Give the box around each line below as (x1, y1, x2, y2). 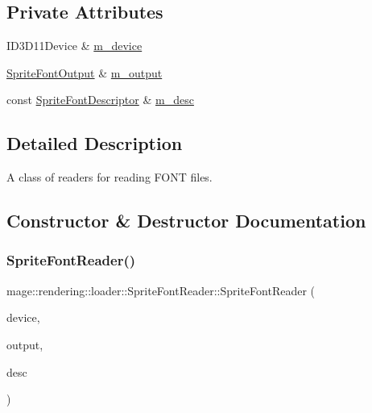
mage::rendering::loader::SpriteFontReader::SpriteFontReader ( (6, 282, 316, 298)
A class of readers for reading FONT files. (6, 169, 213, 186)
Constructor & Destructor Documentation (6, 208, 366, 233)
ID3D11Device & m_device (6, 37, 143, 54)
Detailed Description (6, 131, 183, 156)
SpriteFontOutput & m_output (6, 64, 163, 81)
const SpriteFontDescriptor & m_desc (6, 91, 194, 108)
